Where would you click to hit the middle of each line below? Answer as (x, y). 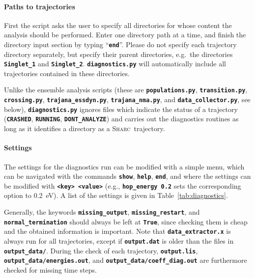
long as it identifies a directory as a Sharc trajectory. (85, 128)
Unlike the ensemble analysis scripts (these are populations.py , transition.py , (126, 90)
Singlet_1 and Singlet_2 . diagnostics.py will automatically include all (115, 64)
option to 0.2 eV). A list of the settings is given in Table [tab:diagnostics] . (116, 195)
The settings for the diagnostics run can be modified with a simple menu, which (124, 166)
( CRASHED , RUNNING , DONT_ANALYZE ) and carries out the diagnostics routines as (121, 119)
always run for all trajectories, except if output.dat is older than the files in (119, 240)
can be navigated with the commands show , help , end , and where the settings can (127, 176)
